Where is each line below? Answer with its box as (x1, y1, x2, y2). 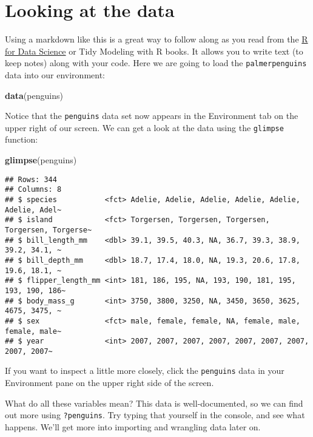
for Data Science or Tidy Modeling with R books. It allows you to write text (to (5, 44, 303, 57)
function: (5, 133, 38, 146)
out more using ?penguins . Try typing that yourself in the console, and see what (5, 408, 305, 421)
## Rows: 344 (5, 175, 57, 184)
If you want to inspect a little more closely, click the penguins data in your (5, 364, 284, 377)
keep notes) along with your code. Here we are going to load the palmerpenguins (5, 56, 307, 69)
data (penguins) (5, 89, 63, 101)
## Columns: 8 (5, 185, 62, 194)
